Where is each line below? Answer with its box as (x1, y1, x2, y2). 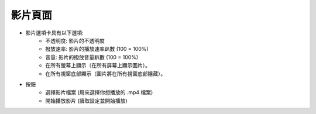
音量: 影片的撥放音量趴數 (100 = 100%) (45, 53, 139, 61)
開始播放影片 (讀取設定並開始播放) (45, 97, 128, 104)
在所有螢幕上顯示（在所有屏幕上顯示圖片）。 (45, 62, 150, 69)
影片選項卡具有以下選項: (25, 29, 84, 36)
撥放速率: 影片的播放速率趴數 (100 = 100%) (45, 46, 149, 53)
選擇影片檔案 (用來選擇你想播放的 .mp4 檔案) (45, 89, 153, 96)
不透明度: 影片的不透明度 (45, 37, 105, 44)
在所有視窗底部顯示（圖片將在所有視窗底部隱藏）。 (45, 70, 166, 77)
